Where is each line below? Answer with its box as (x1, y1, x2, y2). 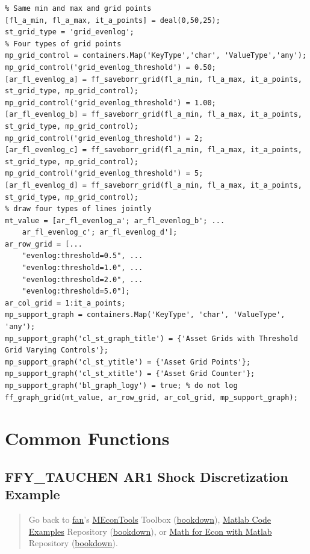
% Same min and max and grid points (5, 4, 152, 13)
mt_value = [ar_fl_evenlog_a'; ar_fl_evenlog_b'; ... (5, 216, 225, 225)
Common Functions (5, 426, 170, 451)
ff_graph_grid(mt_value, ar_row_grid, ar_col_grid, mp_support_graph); (5, 393, 298, 402)
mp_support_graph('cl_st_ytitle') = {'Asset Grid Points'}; (5, 357, 251, 366)
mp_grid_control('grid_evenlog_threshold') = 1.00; (5, 98, 216, 107)
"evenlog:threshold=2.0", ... (22, 275, 143, 284)
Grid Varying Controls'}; (5, 346, 108, 355)
